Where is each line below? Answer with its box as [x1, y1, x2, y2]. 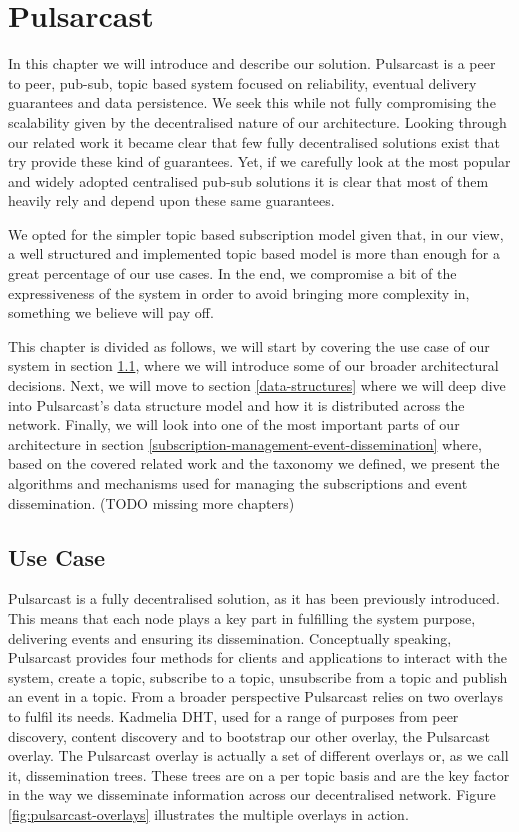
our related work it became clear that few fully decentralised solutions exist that [8, 131, 501, 152]
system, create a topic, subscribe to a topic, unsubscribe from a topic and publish [8, 666, 508, 687]
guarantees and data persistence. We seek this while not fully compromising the [8, 92, 496, 113]
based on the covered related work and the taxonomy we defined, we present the [8, 453, 500, 474]
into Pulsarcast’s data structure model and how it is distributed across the [8, 394, 465, 415]
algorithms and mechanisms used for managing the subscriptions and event [8, 473, 468, 493]
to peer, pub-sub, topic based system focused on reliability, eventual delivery [8, 72, 477, 93]
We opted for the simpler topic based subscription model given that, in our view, [8, 223, 504, 244]
